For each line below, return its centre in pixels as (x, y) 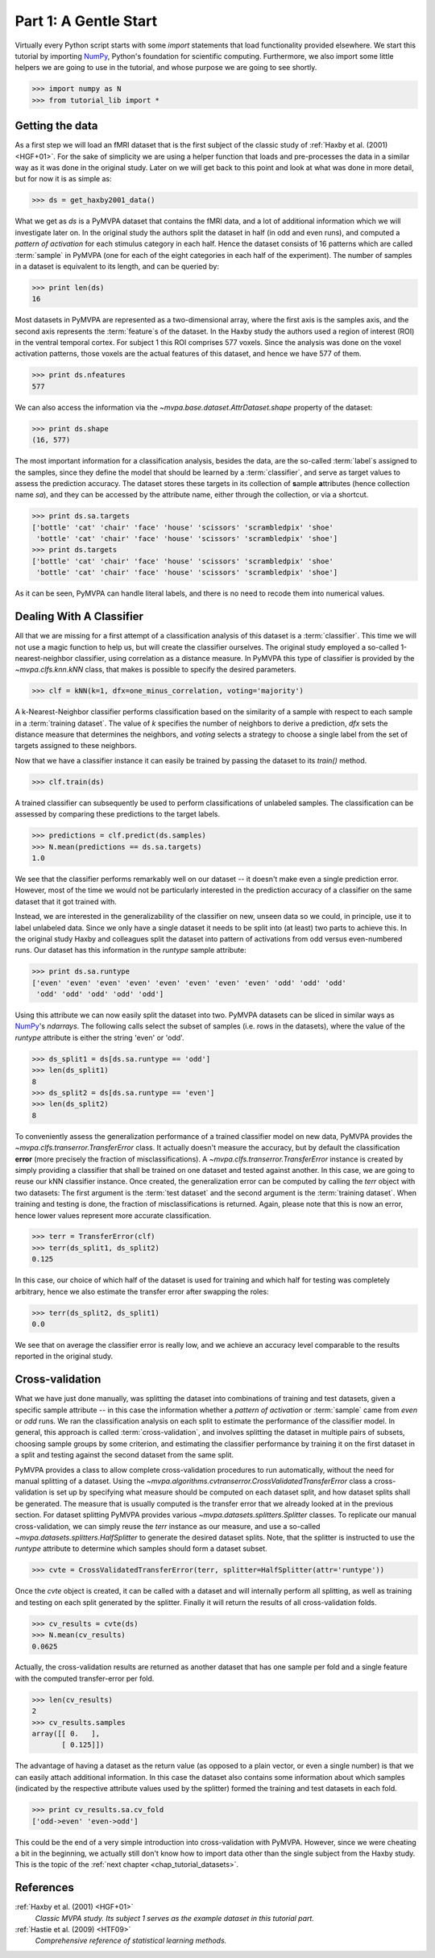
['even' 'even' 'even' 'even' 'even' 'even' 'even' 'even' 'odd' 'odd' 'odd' (189, 983)
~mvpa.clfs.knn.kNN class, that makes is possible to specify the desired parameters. (156, 670)
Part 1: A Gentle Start (86, 21)
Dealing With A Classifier (79, 617)
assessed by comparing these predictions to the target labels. (118, 814)
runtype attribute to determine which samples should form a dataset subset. (141, 1549)
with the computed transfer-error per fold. (85, 1678)
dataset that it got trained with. (66, 901)
